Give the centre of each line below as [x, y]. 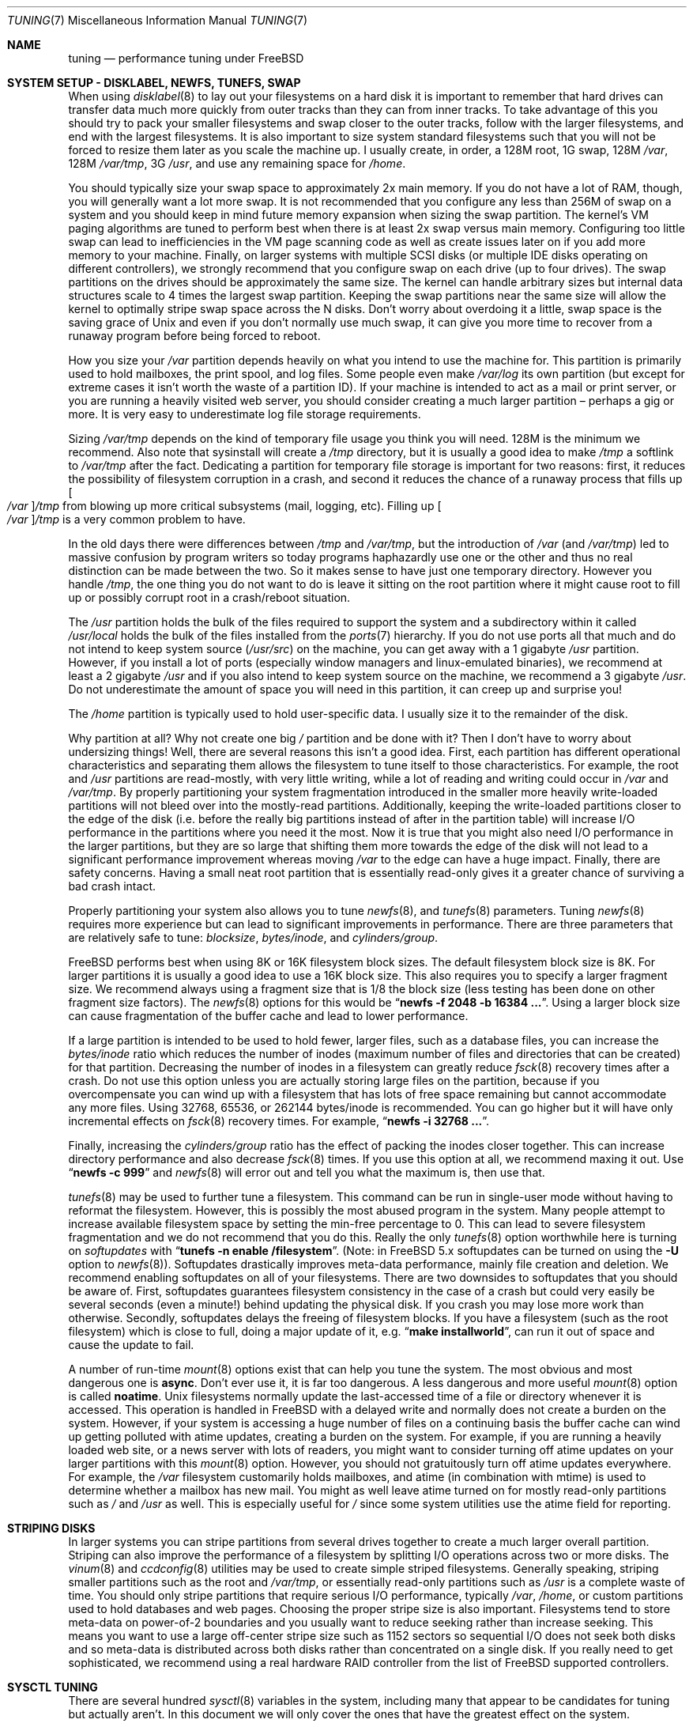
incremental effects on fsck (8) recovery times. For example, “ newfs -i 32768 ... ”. [279, 1121]
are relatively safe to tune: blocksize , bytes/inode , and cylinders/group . [253, 937]
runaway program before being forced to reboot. [194, 336]
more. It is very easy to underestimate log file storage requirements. [245, 414]
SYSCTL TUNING [53, 1687]
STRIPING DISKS [51, 1528]
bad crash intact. [112, 886]
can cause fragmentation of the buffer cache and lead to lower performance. [268, 1016]
